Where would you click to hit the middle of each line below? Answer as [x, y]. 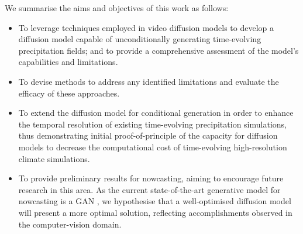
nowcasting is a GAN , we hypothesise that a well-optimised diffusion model [155, 201]
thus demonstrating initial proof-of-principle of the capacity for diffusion [148, 135]
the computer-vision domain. [70, 224]
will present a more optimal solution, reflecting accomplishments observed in [155, 212]
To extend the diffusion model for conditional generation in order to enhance [156, 113]
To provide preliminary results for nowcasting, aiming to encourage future [151, 178]
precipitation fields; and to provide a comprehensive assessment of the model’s [159, 50]
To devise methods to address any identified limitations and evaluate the [149, 81]
